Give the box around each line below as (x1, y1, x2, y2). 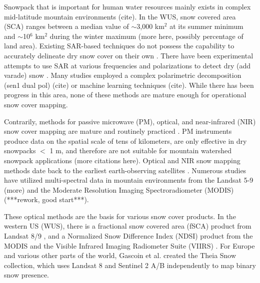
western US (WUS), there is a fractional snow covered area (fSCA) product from (4, 221, 251, 231)
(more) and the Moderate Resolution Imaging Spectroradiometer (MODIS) (4, 184, 234, 195)
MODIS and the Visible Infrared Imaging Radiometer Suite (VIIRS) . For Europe (4, 240, 255, 251)
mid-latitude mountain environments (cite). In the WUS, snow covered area (4, 11, 236, 21)
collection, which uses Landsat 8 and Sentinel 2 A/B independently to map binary (4, 260, 256, 270)
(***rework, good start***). (4, 194, 89, 205)
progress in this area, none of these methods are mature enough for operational (4, 89, 246, 100)
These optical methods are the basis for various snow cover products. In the (4, 211, 236, 221)
